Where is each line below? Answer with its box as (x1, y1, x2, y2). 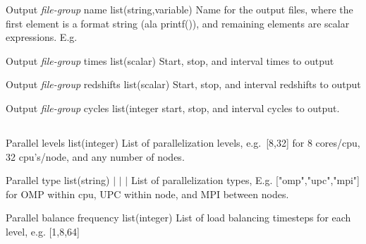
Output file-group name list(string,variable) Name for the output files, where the (6, 2, 353, 16)
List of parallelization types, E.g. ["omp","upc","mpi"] (130, 173, 360, 188)
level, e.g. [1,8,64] (6, 224, 80, 238)
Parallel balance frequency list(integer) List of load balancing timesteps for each (6, 210, 351, 225)
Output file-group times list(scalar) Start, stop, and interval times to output (6, 53, 334, 68)
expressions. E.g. (6, 30, 78, 44)
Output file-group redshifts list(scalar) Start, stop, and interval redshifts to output (6, 77, 361, 92)
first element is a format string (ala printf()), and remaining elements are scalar (6, 16, 350, 30)
